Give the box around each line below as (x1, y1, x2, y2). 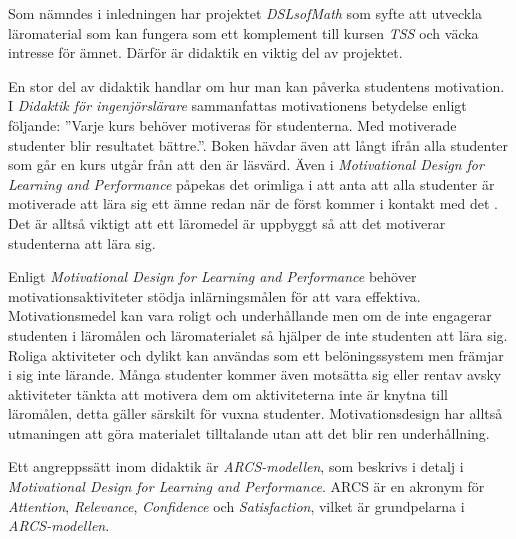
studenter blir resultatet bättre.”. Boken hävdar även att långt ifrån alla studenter (8, 134, 509, 155)
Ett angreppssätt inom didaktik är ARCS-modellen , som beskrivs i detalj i (8, 456, 464, 477)
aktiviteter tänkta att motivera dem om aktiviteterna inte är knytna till (8, 383, 449, 404)
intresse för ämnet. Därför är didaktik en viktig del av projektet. (8, 42, 403, 63)
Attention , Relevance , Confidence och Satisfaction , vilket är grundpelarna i (8, 495, 465, 516)
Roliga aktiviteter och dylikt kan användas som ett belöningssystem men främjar (8, 344, 504, 365)
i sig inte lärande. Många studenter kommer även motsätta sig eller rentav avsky (8, 364, 502, 385)
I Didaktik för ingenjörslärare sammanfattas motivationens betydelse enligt (8, 95, 467, 116)
